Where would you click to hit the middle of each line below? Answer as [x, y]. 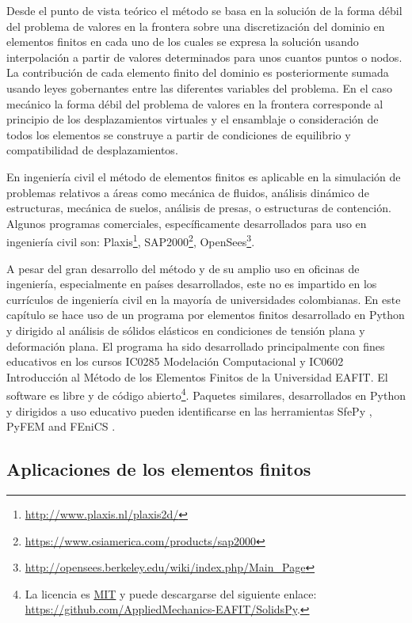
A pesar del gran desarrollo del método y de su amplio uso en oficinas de [183, 268]
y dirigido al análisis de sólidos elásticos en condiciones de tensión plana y [186, 330]
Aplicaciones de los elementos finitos [159, 469]
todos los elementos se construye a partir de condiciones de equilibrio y [179, 134]
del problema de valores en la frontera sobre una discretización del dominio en [196, 26]
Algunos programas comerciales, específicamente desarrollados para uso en [187, 223]
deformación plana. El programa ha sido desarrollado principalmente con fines [196, 346]
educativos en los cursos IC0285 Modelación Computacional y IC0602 [175, 361]
